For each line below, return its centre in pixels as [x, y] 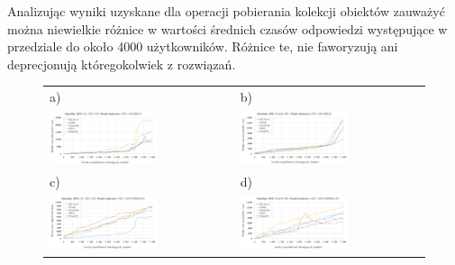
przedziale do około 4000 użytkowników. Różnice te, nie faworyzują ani [203, 46]
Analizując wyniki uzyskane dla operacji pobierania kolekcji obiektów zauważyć [226, 11]
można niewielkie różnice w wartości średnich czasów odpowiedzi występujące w [227, 28]
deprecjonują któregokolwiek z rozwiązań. [122, 64]
